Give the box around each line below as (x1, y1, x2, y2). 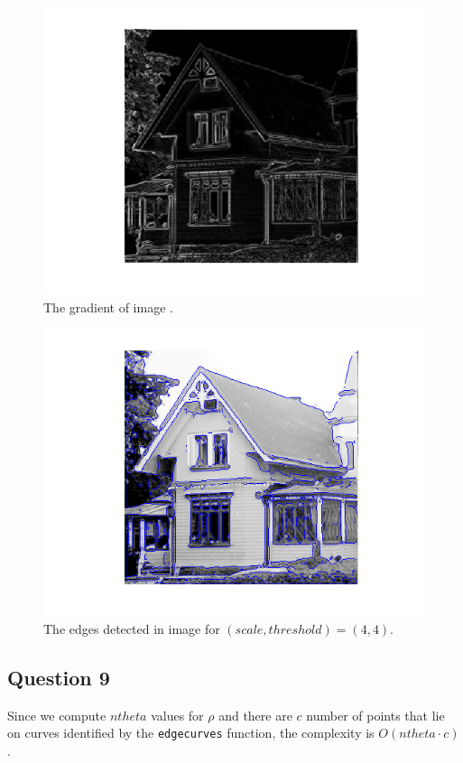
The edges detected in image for (43, 619, 220, 637)
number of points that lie (306, 705, 445, 724)
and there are (218, 705, 292, 724)
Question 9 (7, 663, 110, 691)
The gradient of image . (43, 297, 173, 316)
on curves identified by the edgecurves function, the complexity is (7, 723, 375, 742)
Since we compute (7, 705, 106, 724)
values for (151, 705, 204, 724)
